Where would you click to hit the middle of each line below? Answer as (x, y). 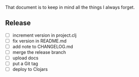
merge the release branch (39, 52)
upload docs (25, 58)
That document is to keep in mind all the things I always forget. (70, 7)
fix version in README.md (39, 41)
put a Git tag (25, 64)
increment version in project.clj (44, 35)
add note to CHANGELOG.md (43, 46)
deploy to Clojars (30, 69)
